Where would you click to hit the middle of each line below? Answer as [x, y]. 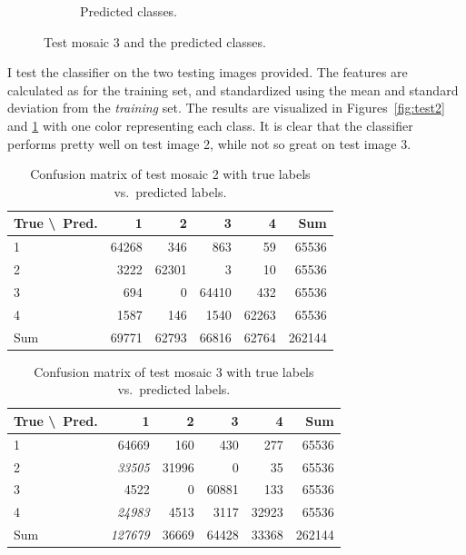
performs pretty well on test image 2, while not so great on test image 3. [209, 143]
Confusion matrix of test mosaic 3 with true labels [174, 371]
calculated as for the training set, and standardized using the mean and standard [233, 89]
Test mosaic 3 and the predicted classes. [155, 41]
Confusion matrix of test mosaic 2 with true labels [170, 174]
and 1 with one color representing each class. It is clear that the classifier [210, 125]
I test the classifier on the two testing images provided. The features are [208, 72]
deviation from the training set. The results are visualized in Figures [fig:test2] [226, 108]
